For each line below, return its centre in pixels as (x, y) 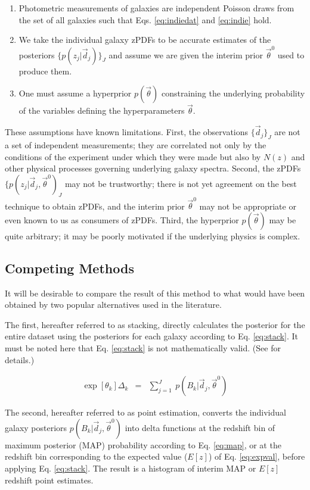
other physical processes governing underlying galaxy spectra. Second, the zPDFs (153, 168)
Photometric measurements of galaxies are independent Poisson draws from (156, 8)
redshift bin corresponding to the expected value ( (96, 456)
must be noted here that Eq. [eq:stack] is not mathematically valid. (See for (143, 347)
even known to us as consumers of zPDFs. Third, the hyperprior (122, 219)
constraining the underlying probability (233, 93)
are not (287, 132)
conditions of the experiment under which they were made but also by (133, 156)
